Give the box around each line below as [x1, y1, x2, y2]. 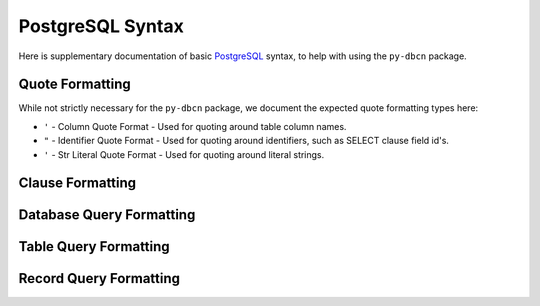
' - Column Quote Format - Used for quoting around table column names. [43, 120, 347, 132]
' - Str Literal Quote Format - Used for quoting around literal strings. [43, 148, 325, 160]
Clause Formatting [18, 175, 137, 192]
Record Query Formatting [18, 270, 180, 287]
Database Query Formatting [18, 206, 196, 224]
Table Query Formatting [18, 238, 170, 255]
